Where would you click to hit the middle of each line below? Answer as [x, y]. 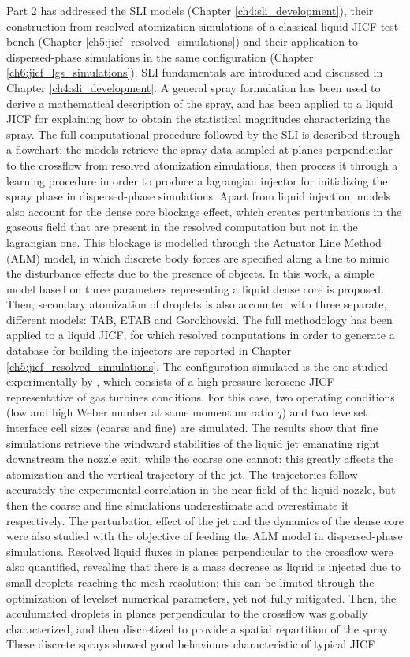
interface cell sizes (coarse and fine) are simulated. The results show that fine [192, 428]
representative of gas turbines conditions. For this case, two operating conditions [201, 396]
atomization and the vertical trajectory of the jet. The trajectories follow [182, 474]
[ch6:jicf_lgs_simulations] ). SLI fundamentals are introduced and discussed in [195, 72]
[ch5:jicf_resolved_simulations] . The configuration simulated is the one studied [197, 366]
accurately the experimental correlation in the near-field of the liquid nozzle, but [201, 489]
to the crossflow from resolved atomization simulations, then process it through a [202, 164]
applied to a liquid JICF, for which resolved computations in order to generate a [201, 335]
